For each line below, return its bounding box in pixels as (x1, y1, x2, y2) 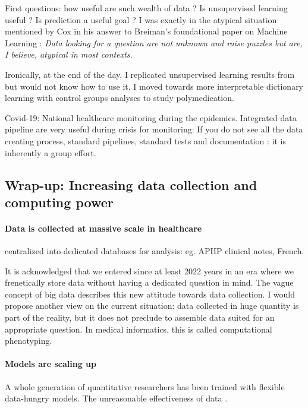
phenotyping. (5, 334, 52, 347)
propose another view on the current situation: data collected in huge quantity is (5, 299, 299, 312)
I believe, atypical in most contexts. (5, 48, 133, 61)
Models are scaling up (5, 358, 97, 370)
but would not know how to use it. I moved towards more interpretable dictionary (5, 80, 304, 92)
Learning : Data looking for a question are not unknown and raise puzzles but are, (5, 36, 303, 49)
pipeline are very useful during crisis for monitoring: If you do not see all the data (5, 123, 303, 135)
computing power (5, 192, 114, 211)
